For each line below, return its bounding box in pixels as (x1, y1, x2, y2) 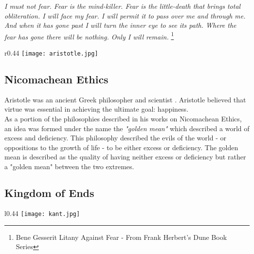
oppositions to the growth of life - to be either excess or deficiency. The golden (4, 142, 238, 152)
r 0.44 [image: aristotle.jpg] (4, 48, 98, 58)
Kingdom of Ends (4, 185, 94, 200)
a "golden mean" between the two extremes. (4, 161, 134, 172)
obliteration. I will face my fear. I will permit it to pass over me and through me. (4, 10, 246, 20)
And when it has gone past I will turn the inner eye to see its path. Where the (4, 20, 236, 30)
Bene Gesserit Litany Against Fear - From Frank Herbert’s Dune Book (16, 232, 227, 242)
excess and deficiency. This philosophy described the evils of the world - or (4, 133, 226, 143)
